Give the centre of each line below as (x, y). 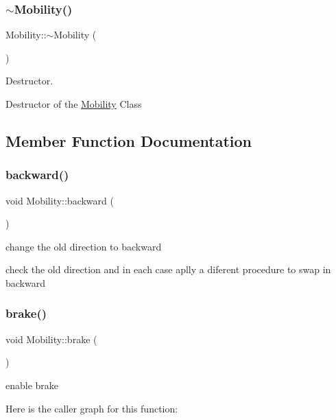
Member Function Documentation (129, 140)
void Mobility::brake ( (51, 339)
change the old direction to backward (84, 246)
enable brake (32, 385)
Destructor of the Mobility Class (74, 104)
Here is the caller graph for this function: (92, 408)
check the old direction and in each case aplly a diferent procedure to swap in (168, 269)
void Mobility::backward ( (60, 200)
